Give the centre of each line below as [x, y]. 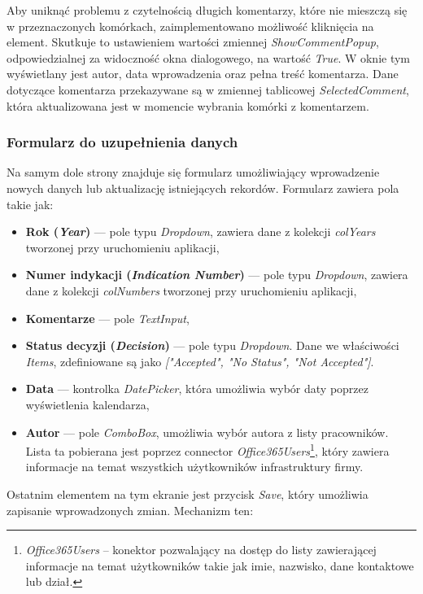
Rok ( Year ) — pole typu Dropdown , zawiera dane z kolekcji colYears [201, 231]
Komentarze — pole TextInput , [107, 318]
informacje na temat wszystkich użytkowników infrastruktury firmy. [194, 467]
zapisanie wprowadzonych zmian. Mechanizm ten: [130, 510]
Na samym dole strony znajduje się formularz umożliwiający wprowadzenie [193, 172]
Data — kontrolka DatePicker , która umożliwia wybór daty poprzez [197, 389]
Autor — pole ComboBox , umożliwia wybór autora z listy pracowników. [207, 432]
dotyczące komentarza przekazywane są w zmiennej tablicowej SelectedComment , [208, 89]
